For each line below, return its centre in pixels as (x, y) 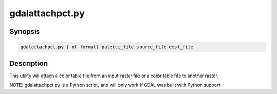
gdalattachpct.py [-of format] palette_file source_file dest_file (107, 47)
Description (29, 63)
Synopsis (25, 32)
